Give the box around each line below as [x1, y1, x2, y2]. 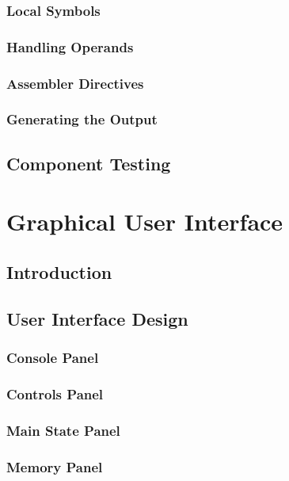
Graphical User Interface [6, 205, 283, 238]
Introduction [6, 259, 112, 284]
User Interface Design [6, 306, 188, 330]
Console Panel [6, 348, 99, 368]
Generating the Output [6, 109, 158, 129]
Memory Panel [6, 456, 103, 476]
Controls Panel [6, 384, 104, 403]
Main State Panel [6, 420, 120, 440]
